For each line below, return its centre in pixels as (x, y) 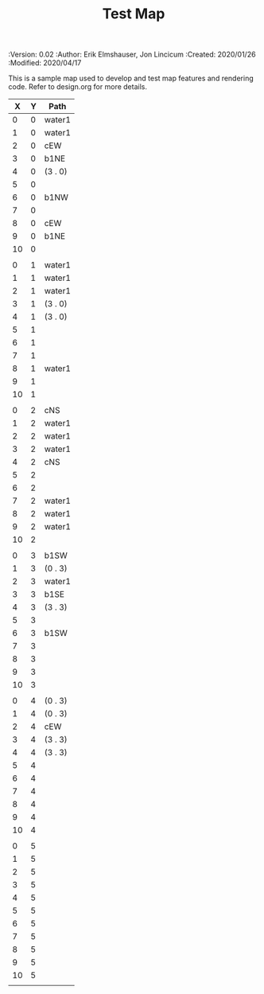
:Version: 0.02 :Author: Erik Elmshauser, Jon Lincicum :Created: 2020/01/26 (132, 55)
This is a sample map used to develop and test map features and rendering (131, 78)
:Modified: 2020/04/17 (45, 63)
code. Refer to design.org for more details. (78, 87)
